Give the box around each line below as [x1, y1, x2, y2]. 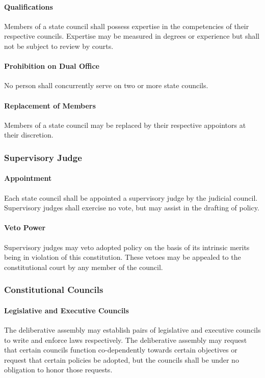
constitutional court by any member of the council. [4, 261, 163, 272]
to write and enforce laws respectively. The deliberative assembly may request [4, 334, 247, 345]
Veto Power [4, 222, 46, 233]
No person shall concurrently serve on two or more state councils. [4, 80, 208, 91]
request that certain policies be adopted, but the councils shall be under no [4, 354, 239, 365]
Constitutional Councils [4, 283, 103, 296]
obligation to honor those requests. [4, 364, 113, 375]
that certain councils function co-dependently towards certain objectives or [4, 344, 237, 355]
